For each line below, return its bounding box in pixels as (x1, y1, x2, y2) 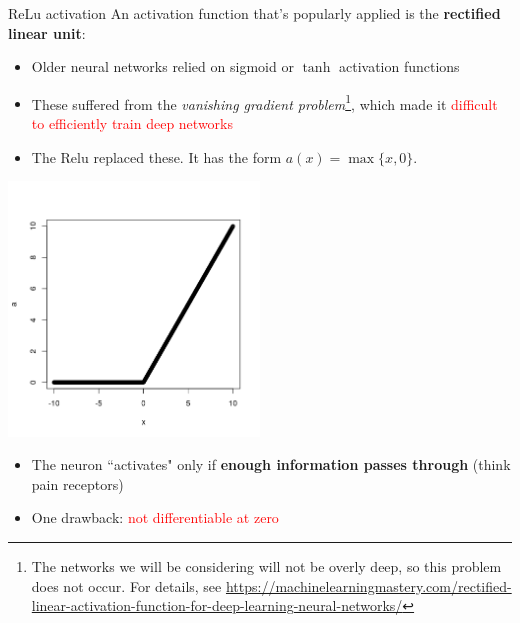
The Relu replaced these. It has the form (31, 146, 282, 167)
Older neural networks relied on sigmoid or (31, 56, 294, 77)
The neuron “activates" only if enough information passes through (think (31, 454, 511, 475)
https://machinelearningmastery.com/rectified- (225, 575, 512, 596)
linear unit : (8, 22, 86, 43)
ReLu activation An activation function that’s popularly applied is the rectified (8, 3, 501, 23)
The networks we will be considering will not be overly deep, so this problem (31, 556, 502, 577)
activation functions (338, 56, 460, 77)
